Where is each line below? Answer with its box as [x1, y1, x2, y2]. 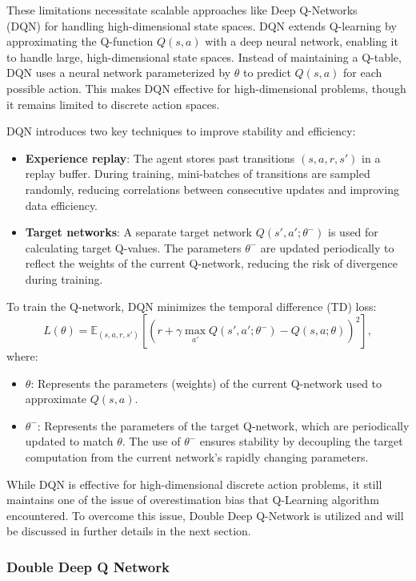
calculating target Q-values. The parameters [25, 239, 242, 256]
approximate [25, 390, 87, 407]
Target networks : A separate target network [25, 224, 252, 240]
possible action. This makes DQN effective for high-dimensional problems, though [6, 79, 406, 96]
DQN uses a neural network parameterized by [6, 64, 231, 81]
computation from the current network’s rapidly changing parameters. [25, 449, 369, 466]
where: [6, 348, 38, 365]
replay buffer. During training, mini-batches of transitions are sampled [25, 165, 370, 182]
